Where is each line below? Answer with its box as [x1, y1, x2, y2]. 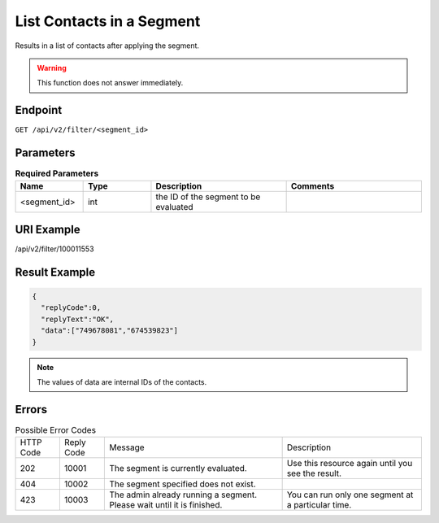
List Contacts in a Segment [15, 12, 201, 30]
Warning [37, 63, 67, 72]
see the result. [286, 468, 341, 479]
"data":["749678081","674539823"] [41, 326, 179, 335]
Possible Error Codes [15, 425, 97, 436]
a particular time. [286, 499, 352, 511]
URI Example [15, 222, 80, 236]
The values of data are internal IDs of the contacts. [37, 377, 207, 386]
